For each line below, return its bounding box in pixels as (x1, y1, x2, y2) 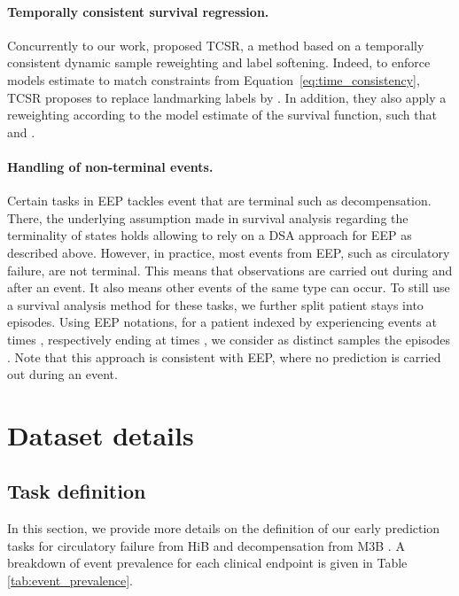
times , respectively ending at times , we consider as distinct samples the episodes (7, 329, 451, 348)
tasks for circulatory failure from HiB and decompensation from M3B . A (7, 536, 405, 554)
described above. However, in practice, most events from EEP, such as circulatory (7, 243, 450, 261)
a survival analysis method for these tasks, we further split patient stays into (7, 295, 424, 313)
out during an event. (7, 365, 118, 383)
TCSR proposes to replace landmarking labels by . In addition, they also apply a (7, 88, 447, 106)
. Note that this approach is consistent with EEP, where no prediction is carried (7, 347, 441, 366)
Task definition (7, 477, 146, 505)
